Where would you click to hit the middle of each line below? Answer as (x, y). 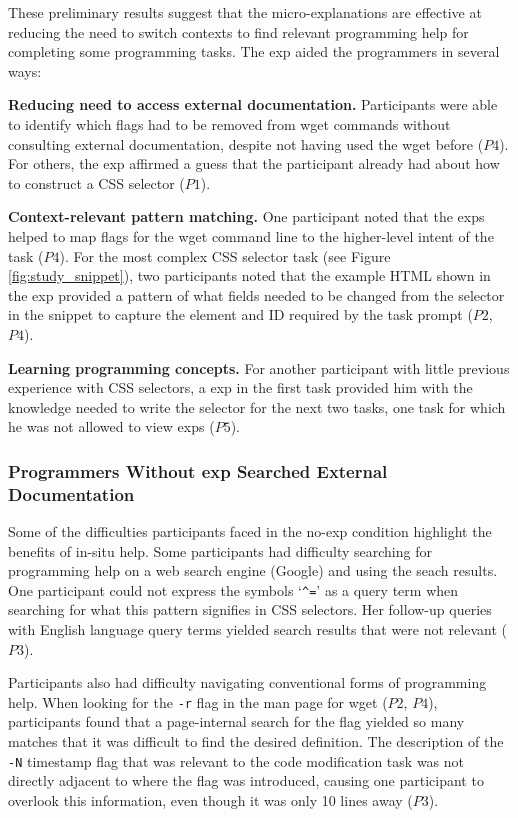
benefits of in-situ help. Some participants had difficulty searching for (220, 550)
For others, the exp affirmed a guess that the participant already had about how (254, 163)
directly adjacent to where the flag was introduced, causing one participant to (246, 780)
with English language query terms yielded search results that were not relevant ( (257, 629)
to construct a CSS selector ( (96, 182)
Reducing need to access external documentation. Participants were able (253, 104)
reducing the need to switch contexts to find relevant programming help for (238, 31)
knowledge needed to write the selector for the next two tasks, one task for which (257, 406)
